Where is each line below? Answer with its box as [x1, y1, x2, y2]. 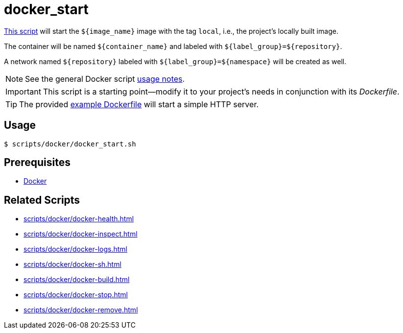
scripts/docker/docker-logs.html [24, 245, 127, 254]
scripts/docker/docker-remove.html [24, 306, 138, 314]
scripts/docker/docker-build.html [24, 275, 130, 284]
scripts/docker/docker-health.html [24, 214, 134, 223]
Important [5, 86, 41, 96]
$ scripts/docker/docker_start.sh [4, 140, 136, 148]
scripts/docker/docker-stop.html [24, 290, 128, 299]
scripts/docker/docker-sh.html [24, 260, 121, 269]
